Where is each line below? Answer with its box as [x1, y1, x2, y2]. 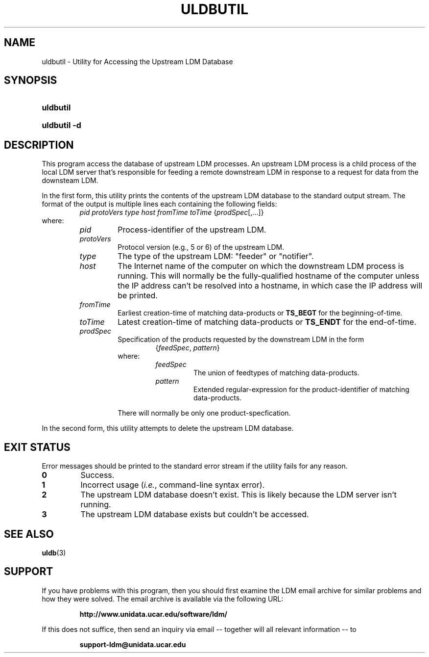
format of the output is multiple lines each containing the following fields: [42, 200, 277, 209]
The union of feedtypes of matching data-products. [193, 368, 359, 377]
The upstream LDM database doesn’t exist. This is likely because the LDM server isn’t [80, 490, 397, 500]
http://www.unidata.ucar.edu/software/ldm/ [79, 609, 227, 618]
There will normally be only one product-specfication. [118, 409, 291, 418]
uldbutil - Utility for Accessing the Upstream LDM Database [42, 57, 233, 66]
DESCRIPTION [4, 138, 74, 151]
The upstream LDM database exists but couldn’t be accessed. [80, 509, 309, 520]
